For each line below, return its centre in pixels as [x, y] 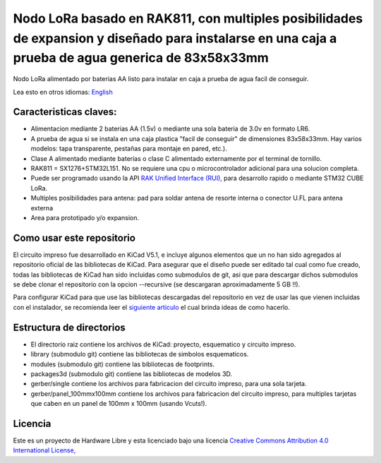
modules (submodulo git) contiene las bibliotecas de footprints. [123, 364]
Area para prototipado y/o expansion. [85, 217]
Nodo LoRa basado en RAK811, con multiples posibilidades [188, 18]
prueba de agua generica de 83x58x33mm [141, 58]
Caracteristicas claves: [65, 112]
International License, [44, 450]
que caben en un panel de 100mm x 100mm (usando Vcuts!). [119, 404]
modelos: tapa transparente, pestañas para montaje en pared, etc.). [129, 149]
